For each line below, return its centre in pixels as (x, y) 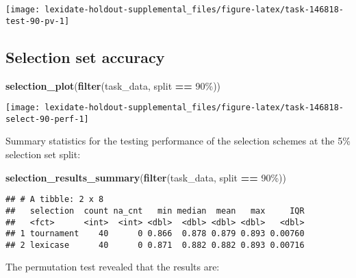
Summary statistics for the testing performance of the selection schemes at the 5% (178, 141)
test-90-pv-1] (38, 21)
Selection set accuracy (85, 56)
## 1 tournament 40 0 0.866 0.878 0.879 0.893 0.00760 (155, 234)
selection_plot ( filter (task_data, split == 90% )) (113, 85)
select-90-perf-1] (47, 119)
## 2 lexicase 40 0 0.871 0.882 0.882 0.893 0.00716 (155, 245)
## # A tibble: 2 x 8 (55, 200)
